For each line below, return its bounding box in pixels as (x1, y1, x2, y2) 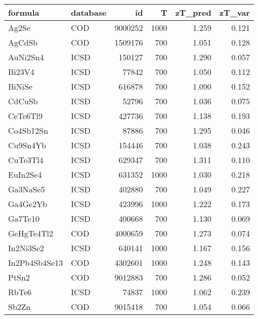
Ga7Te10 (8, 213, 39, 224)
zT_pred (175, 7, 211, 18)
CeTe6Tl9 (8, 110, 42, 122)
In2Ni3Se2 (8, 242, 45, 254)
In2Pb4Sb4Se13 (8, 257, 63, 268)
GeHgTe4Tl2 (8, 227, 53, 239)
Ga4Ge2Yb (8, 198, 48, 210)
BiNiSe (8, 81, 33, 92)
